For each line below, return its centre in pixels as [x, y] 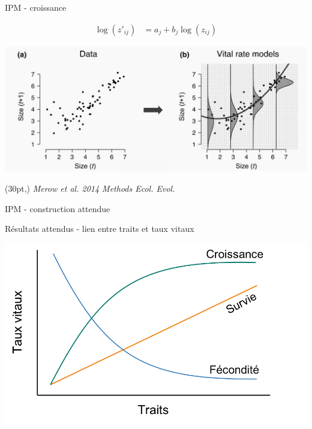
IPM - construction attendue [58, 208]
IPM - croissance [36, 7]
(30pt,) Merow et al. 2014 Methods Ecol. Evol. [90, 188]
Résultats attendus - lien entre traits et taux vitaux [100, 229]
